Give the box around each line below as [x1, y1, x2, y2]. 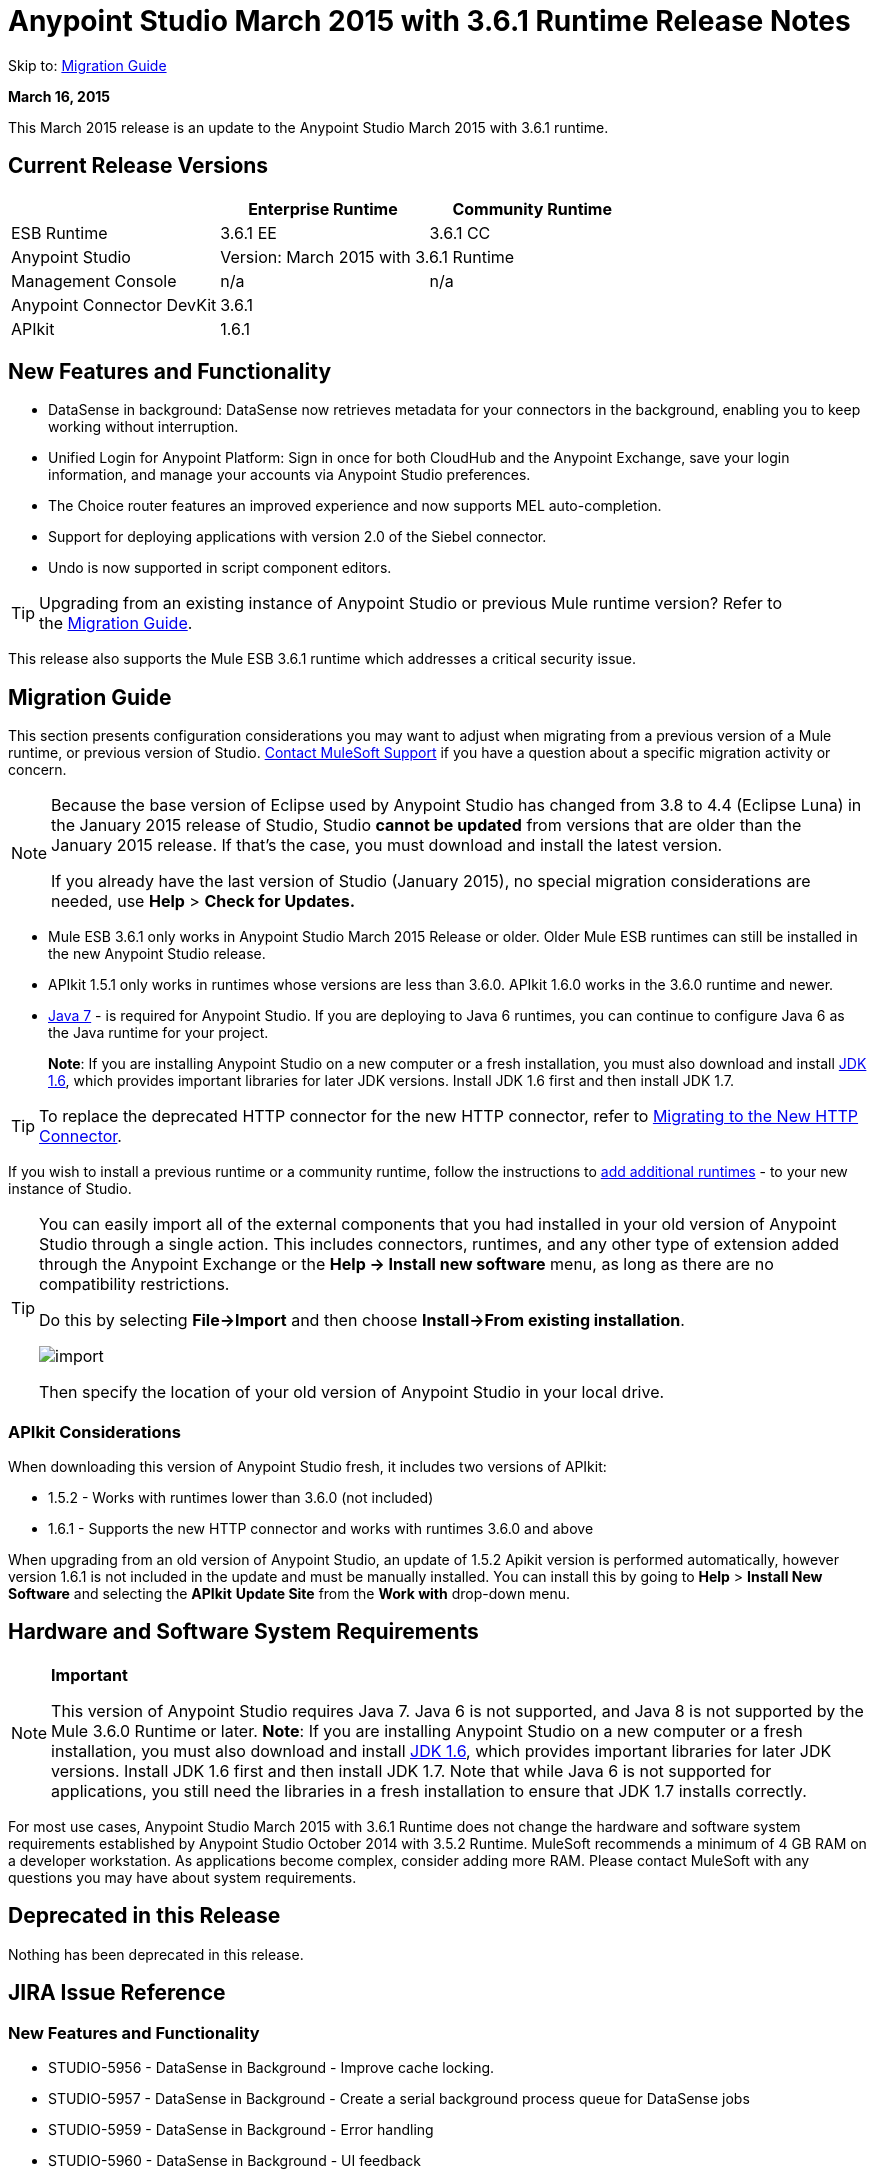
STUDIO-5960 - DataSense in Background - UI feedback [48, 2151, 422, 2169]
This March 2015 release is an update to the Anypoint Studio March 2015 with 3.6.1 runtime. [8, 118, 609, 136]
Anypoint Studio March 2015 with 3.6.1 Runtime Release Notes [8, 4, 851, 38]
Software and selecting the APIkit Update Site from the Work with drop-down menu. [8, 1585, 571, 1603]
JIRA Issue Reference [8, 1980, 226, 2006]
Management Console [11, 270, 177, 291]
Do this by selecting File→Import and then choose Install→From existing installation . [39, 1310, 685, 1331]
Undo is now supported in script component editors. [48, 559, 392, 577]
